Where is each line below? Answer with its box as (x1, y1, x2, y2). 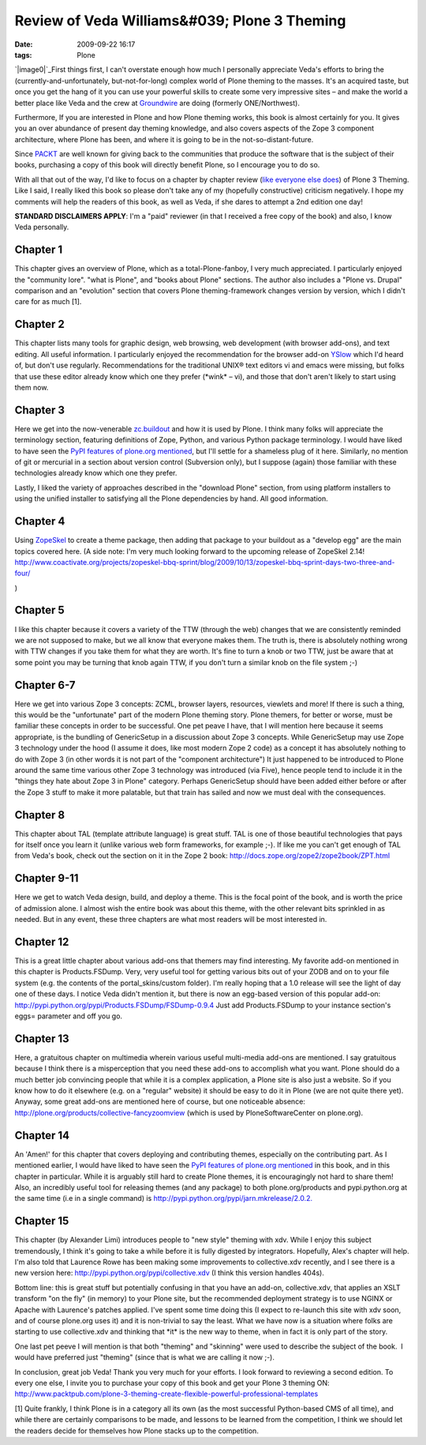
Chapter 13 (14, 1032, 70, 1045)
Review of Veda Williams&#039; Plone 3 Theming (14, 12, 346, 29)
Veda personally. (14, 222, 69, 232)
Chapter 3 (14, 403, 65, 416)
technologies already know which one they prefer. (14, 468, 177, 478)
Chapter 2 (14, 318, 65, 331)
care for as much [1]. (14, 297, 82, 307)
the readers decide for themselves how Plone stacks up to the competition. (14, 1426, 260, 1436)
